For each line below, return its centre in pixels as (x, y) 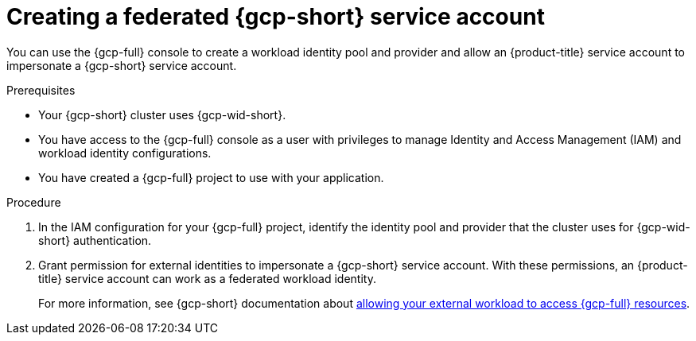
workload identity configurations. (125, 153)
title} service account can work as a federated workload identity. (207, 278)
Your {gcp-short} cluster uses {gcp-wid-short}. (162, 114)
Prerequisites (41, 90)
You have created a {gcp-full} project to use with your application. (211, 177)
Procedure (34, 202)
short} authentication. (95, 240)
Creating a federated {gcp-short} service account (276, 17)
